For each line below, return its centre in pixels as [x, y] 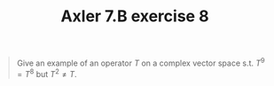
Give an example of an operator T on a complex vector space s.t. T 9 [141, 62]
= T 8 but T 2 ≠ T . [47, 73]
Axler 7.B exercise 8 [135, 16]
